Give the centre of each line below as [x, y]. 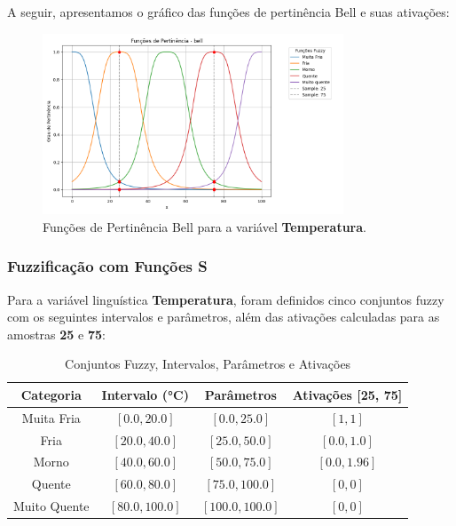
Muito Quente [51, 506]
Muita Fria [51, 417]
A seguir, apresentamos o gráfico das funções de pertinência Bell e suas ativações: [228, 12]
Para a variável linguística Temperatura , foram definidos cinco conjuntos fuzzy [226, 299]
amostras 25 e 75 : [56, 334]
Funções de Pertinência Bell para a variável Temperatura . [204, 226]
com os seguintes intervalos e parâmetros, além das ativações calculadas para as [224, 317]
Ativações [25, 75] [347, 394]
